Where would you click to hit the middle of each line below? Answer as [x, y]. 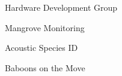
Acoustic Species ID [41, 48]
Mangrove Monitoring [45, 27]
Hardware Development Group [61, 7]
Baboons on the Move [45, 67]
